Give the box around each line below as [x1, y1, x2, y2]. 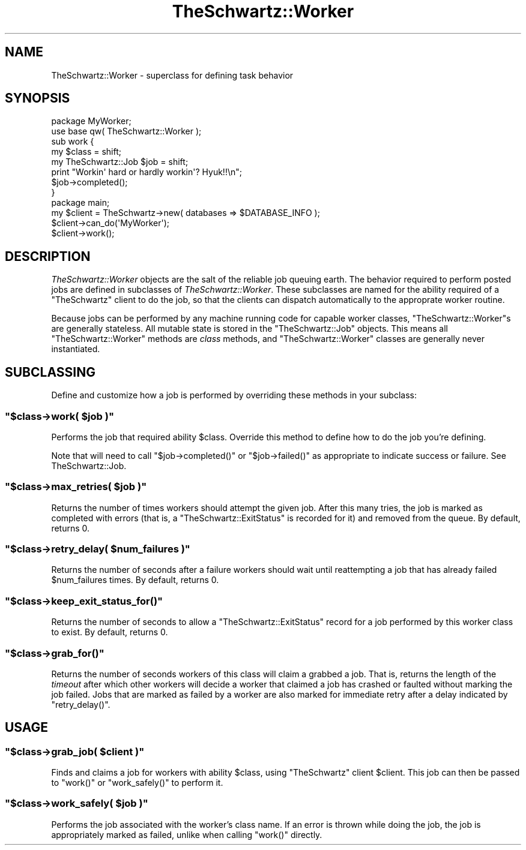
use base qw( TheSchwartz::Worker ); [51, 126, 202, 137]
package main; [51, 197, 110, 208]
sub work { [51, 136, 94, 147]
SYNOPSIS [5, 91, 70, 106]
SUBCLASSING [5, 364, 95, 380]
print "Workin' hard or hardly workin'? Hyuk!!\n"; [51, 167, 242, 178]
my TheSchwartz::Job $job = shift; [51, 157, 189, 167]
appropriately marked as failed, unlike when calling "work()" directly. [51, 829, 322, 840]
